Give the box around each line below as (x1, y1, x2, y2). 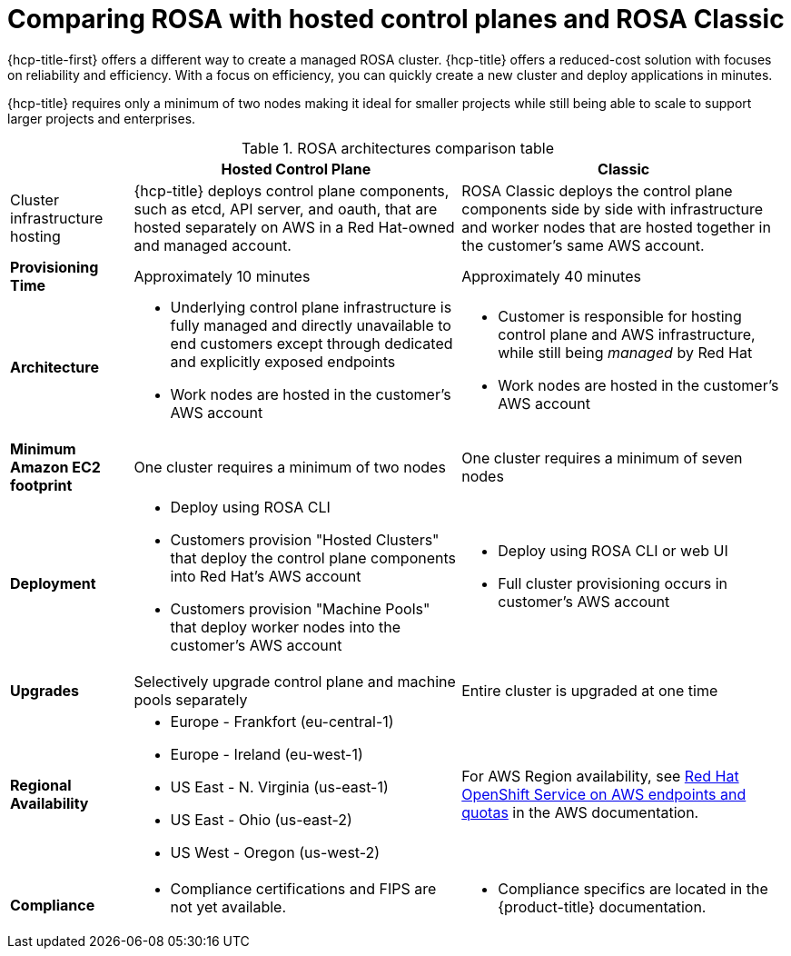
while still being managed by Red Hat (498, 343, 753, 362)
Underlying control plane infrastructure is (170, 297, 452, 316)
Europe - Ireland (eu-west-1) (170, 744, 363, 763)
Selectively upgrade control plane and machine (133, 672, 456, 691)
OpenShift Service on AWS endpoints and (461, 784, 747, 803)
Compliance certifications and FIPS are (170, 879, 437, 898)
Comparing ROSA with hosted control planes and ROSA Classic (7, 4, 785, 35)
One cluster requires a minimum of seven (461, 448, 743, 467)
